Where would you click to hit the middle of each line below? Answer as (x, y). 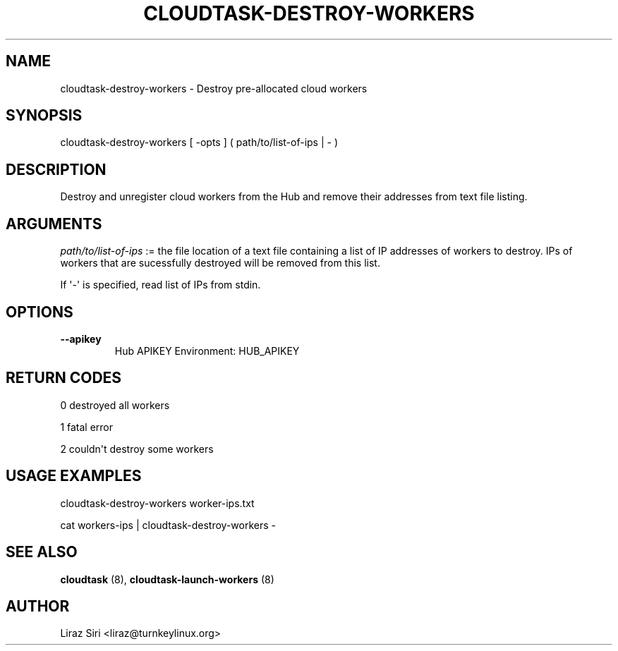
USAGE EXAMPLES (74, 476)
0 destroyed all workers (115, 405)
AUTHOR (38, 606)
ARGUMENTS (54, 224)
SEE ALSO (42, 552)
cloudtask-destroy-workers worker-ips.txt (157, 503)
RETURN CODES (64, 378)
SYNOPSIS (44, 116)
